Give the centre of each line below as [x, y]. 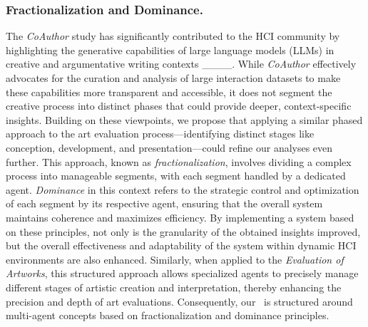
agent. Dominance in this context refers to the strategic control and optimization [183, 189]
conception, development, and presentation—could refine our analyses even [169, 147]
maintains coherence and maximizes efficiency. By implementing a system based [180, 217]
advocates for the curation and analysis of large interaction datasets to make [173, 78]
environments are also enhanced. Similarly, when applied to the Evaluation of [175, 259]
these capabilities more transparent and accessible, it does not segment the [169, 92]
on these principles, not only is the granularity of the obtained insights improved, [183, 231]
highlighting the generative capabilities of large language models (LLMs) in [170, 50]
